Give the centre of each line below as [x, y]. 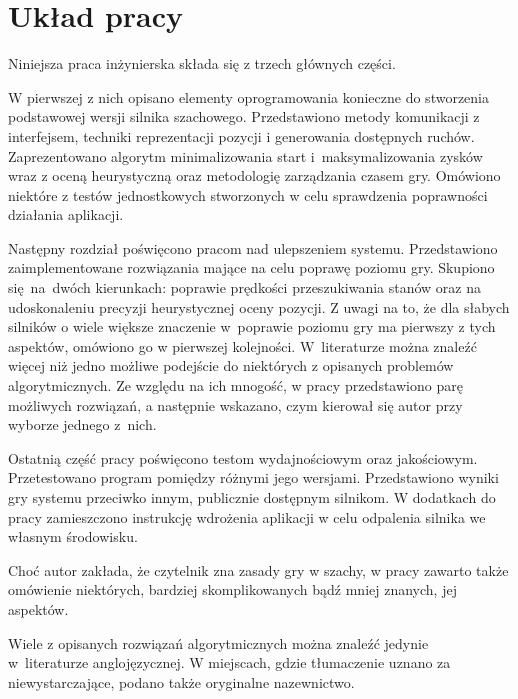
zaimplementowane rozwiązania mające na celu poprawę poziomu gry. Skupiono [251, 267]
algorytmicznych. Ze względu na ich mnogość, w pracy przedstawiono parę [235, 385]
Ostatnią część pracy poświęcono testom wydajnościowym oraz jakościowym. [243, 457]
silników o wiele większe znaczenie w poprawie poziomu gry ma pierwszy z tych [252, 326]
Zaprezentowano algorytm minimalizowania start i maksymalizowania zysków [245, 155]
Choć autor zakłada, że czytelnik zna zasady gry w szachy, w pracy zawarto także [258, 569]
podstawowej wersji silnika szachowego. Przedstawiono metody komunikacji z [244, 116]
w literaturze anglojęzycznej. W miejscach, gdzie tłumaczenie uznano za [229, 662]
